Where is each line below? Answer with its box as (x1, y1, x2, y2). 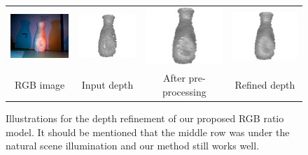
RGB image (15, 77, 65, 92)
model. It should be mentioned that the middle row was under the (6, 124, 290, 139)
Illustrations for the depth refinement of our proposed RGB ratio (6, 110, 284, 125)
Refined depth (234, 77, 295, 92)
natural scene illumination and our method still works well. (6, 138, 260, 153)
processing (162, 84, 206, 98)
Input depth (81, 77, 134, 92)
